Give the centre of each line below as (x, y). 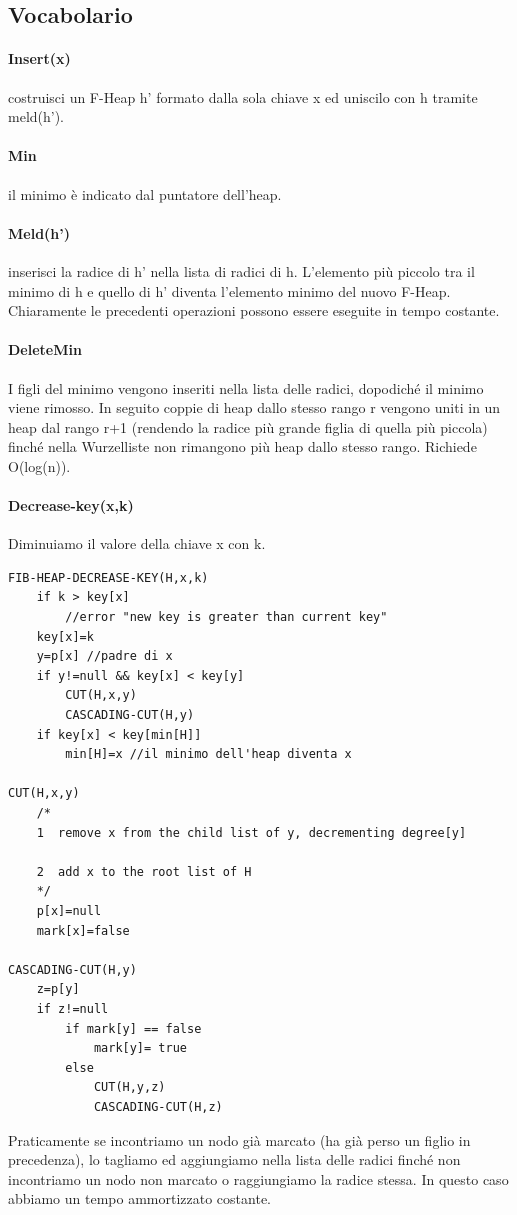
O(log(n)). (39, 465)
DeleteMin (45, 349)
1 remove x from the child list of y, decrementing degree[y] (251, 832)
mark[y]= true (140, 1048)
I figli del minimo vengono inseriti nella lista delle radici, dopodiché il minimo (246, 387)
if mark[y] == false (133, 1028)
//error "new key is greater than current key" (226, 617)
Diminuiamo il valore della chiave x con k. (137, 543)
